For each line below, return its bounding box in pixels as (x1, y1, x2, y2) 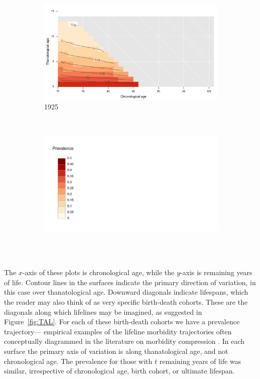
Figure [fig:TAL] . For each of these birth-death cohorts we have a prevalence (4, 316, 240, 327)
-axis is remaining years (180, 267, 252, 278)
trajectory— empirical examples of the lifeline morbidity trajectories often (4, 326, 232, 336)
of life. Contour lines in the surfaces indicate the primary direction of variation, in (4, 277, 256, 287)
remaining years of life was (159, 355, 241, 366)
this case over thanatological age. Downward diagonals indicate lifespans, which (4, 287, 248, 297)
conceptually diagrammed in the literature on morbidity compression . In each (4, 336, 245, 346)
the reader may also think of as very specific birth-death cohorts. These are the (4, 296, 248, 307)
